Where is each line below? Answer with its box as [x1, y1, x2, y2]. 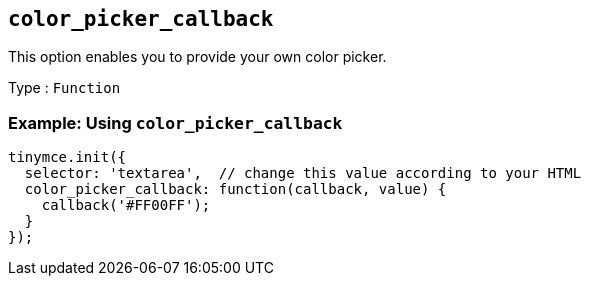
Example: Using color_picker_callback [8, 112, 343, 133]
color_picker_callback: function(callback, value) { [24, 181, 447, 198]
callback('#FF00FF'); [41, 197, 211, 214]
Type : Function [8, 79, 121, 97]
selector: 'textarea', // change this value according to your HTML [24, 165, 582, 182]
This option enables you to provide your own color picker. [8, 48, 387, 66]
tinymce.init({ [8, 149, 127, 166]
